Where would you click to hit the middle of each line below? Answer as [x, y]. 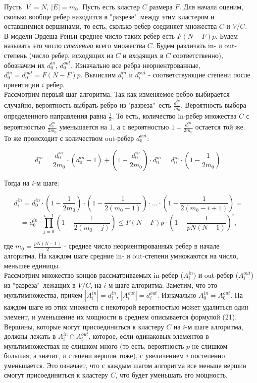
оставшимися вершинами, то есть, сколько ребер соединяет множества [110, 26]
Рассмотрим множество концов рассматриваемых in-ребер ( [94, 275]
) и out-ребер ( [216, 275]
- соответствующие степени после [199, 75]
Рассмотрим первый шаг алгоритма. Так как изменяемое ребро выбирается [117, 94]
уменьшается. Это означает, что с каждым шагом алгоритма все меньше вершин [125, 365]
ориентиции [22, 84]
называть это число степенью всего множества [75, 45]
